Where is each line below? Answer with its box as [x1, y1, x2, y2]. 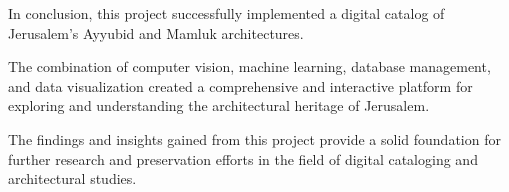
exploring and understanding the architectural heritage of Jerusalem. [8, 95, 430, 116]
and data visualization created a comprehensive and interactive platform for [8, 75, 473, 96]
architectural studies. [8, 168, 137, 189]
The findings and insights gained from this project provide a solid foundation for [8, 128, 501, 149]
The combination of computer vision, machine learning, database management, [8, 56, 491, 77]
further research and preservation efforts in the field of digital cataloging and [8, 148, 478, 169]
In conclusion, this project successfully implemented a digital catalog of [8, 3, 445, 23]
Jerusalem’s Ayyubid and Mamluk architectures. [8, 22, 304, 43]
